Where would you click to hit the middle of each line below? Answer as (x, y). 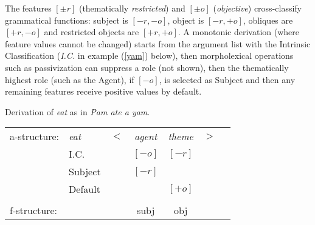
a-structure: (35, 136)
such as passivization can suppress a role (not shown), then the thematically (147, 67)
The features (28, 8)
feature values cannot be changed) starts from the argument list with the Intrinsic (158, 43)
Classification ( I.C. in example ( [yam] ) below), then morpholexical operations (149, 55)
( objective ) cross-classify (257, 8)
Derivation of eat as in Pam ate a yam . (78, 111)
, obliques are (268, 20)
